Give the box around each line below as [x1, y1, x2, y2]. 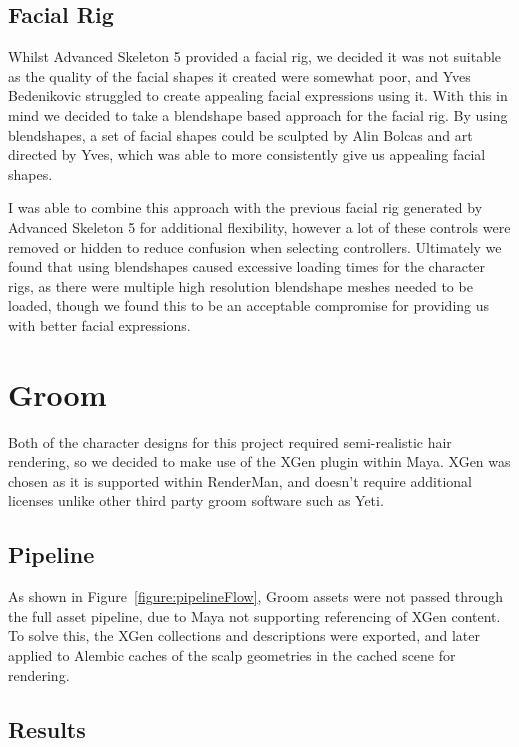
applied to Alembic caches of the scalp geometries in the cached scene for [8, 645, 456, 665]
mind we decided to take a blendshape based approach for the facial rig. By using [8, 104, 508, 125]
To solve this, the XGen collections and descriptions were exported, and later [8, 625, 480, 646]
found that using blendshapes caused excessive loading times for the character [8, 256, 486, 277]
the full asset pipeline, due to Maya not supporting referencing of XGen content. [8, 605, 501, 626]
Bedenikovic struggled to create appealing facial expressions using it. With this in [8, 85, 508, 106]
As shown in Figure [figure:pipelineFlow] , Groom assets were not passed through [8, 586, 504, 607]
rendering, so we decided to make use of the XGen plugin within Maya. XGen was [8, 451, 511, 472]
